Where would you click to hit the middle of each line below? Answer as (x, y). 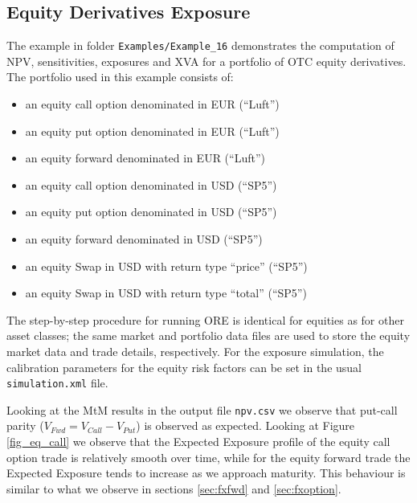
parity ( (25, 425)
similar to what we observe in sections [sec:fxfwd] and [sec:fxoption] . (174, 488)
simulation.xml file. (57, 383)
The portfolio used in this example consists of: (120, 77)
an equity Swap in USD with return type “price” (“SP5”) (166, 266)
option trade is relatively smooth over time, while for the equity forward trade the (208, 457)
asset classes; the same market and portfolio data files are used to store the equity (208, 335)
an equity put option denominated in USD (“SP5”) (151, 212)
